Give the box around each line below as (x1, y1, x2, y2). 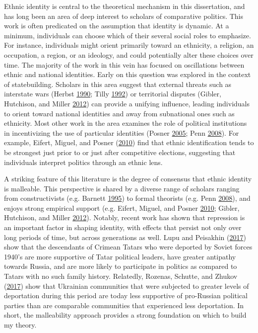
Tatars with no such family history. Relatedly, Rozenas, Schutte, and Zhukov (4, 271, 238, 281)
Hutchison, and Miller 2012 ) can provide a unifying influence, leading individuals (4, 98, 250, 108)
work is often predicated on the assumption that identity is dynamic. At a (4, 20, 229, 31)
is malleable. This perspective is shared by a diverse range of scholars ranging (4, 183, 240, 193)
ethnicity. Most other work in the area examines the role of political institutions (4, 118, 247, 128)
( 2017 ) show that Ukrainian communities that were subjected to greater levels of (4, 280, 249, 291)
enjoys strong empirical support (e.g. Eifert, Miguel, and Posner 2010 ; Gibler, (4, 202, 240, 213)
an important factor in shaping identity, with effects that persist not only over (4, 222, 242, 233)
